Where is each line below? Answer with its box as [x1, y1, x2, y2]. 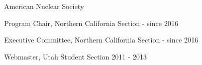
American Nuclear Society [4, 1, 84, 11]
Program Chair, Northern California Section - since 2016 [4, 17, 178, 28]
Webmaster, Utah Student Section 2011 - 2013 [4, 51, 147, 61]
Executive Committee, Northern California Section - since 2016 [4, 34, 198, 45]
